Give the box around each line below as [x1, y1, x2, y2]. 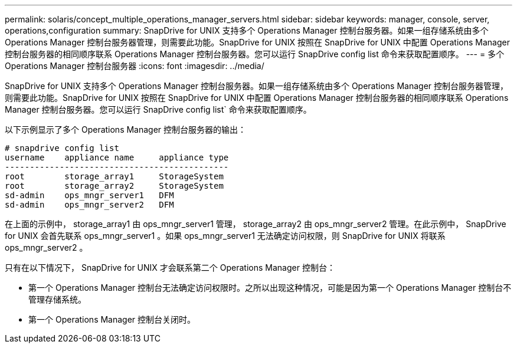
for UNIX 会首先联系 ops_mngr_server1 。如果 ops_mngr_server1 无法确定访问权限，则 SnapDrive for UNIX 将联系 [5, 231, 446, 241]
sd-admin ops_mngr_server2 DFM [5, 200, 174, 209]
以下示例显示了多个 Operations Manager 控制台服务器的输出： [5, 124, 247, 134]
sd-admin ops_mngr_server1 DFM [5, 191, 174, 200]
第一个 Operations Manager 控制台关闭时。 [28, 314, 196, 324]
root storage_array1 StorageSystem [5, 172, 224, 181]
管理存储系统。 [28, 294, 86, 304]
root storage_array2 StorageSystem [5, 181, 224, 191]
